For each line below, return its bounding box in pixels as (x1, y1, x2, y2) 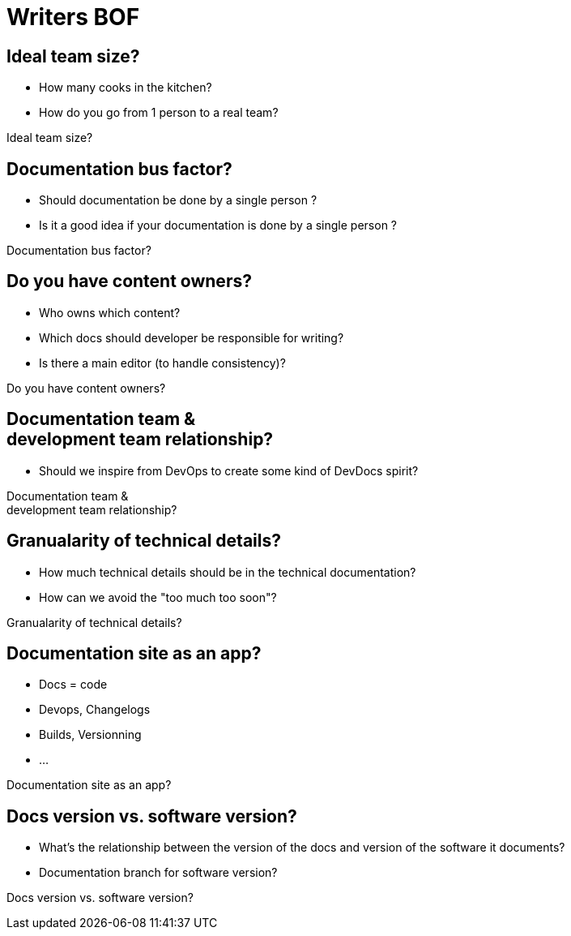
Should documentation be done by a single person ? (39, 193, 317, 208)
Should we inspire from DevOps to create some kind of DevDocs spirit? (39, 463, 419, 478)
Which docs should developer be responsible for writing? (39, 330, 344, 345)
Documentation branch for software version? (39, 865, 278, 880)
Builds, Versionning (39, 728, 142, 742)
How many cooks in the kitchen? (39, 80, 212, 95)
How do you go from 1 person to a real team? (39, 105, 279, 120)
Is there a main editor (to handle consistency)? (39, 355, 286, 370)
